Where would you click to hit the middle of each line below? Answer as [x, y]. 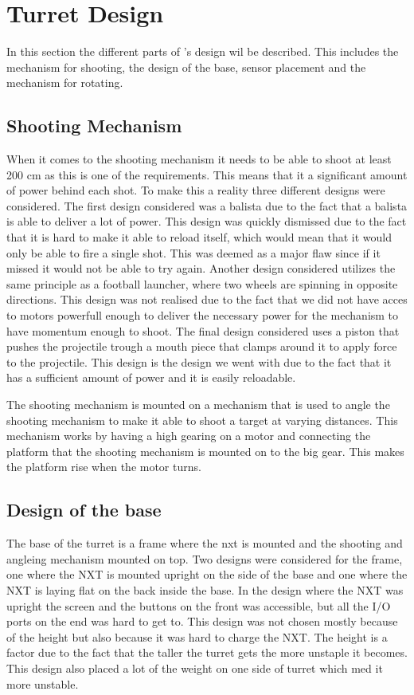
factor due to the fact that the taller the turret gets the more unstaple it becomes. [207, 652]
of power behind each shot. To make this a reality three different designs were [196, 190]
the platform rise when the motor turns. [104, 467]
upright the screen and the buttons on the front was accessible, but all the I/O [199, 605]
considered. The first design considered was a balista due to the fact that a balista [207, 205]
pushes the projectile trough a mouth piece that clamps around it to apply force [202, 346]
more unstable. [43, 683]
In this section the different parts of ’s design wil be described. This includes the [203, 51]
